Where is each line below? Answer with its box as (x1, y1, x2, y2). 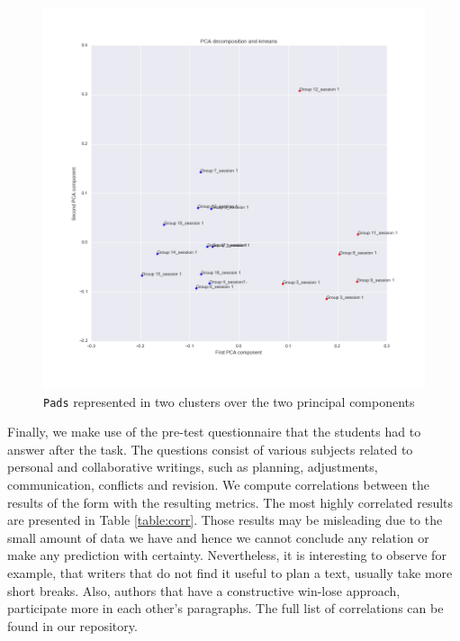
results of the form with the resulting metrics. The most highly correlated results (7, 492, 454, 511)
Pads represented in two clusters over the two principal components (43, 392, 415, 411)
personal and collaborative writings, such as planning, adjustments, (7, 457, 378, 476)
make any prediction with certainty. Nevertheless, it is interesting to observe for (7, 546, 446, 564)
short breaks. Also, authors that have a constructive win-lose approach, (7, 581, 401, 600)
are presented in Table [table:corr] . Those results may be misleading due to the (7, 510, 443, 529)
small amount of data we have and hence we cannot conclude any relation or (7, 528, 429, 546)
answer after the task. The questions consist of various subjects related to (7, 439, 413, 458)
